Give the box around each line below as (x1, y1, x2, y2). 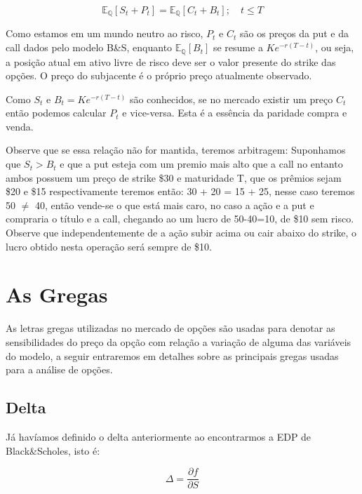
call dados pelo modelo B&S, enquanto (6, 40, 173, 55)
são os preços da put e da (239, 26, 349, 41)
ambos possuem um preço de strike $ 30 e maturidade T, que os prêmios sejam (6, 170, 342, 185)
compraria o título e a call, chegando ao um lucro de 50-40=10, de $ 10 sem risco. (6, 211, 354, 226)
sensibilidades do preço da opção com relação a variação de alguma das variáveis (6, 334, 351, 349)
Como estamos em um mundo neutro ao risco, (6, 26, 203, 41)
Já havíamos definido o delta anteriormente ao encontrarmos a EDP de (6, 429, 311, 443)
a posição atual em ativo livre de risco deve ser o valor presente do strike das (6, 54, 336, 69)
